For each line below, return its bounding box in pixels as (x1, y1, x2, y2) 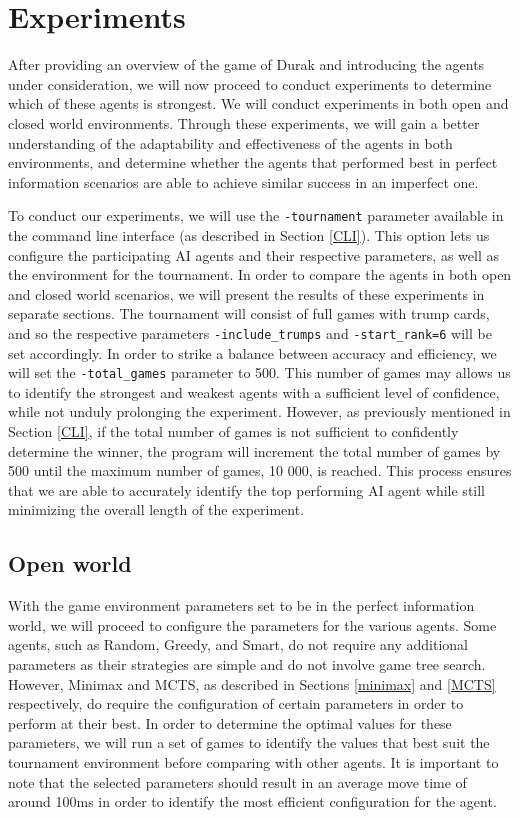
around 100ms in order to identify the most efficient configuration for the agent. (8, 791, 497, 812)
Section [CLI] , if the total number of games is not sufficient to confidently (8, 421, 459, 441)
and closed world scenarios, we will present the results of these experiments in (8, 283, 485, 304)
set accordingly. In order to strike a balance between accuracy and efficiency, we (8, 342, 497, 363)
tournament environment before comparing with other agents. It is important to (8, 751, 499, 772)
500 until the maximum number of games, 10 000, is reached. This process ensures (8, 460, 512, 481)
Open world (8, 548, 132, 579)
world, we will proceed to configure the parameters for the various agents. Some (8, 614, 497, 635)
